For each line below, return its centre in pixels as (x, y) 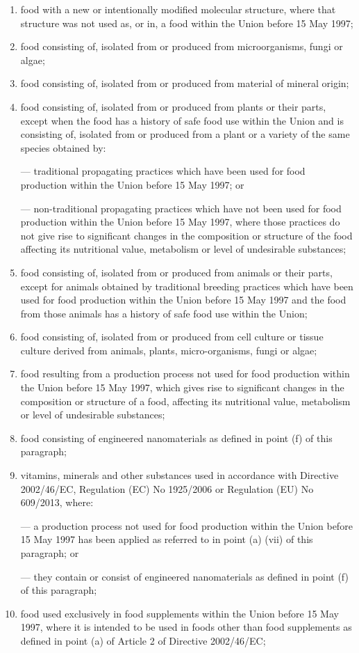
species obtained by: (63, 147)
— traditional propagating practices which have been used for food (163, 171)
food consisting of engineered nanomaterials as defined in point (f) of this (176, 438)
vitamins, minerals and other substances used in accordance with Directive (179, 475)
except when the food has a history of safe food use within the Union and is (182, 120)
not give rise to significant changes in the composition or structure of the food (186, 235)
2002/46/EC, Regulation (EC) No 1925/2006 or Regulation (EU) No (167, 488)
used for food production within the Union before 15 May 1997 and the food (183, 300)
